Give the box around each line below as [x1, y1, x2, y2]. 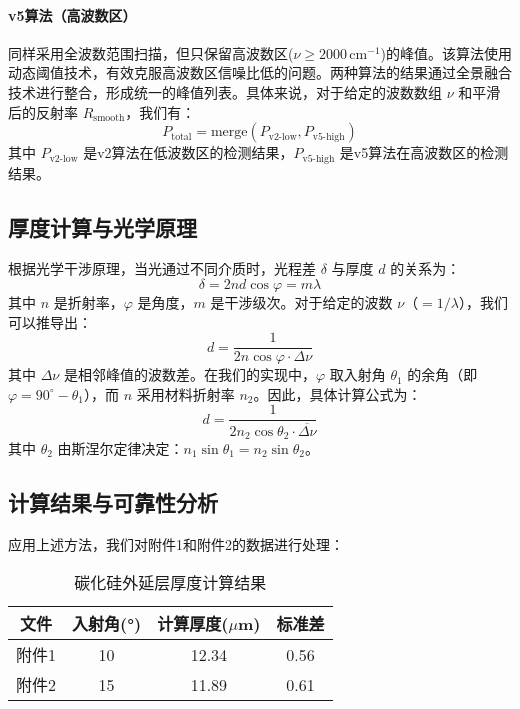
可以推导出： [8, 311, 92, 332]
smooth [93, 113, 125, 124]
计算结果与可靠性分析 [8, 487, 218, 518]
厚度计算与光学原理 [8, 211, 197, 242]
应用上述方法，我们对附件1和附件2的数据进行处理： [8, 533, 344, 554]
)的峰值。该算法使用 [380, 42, 513, 63]
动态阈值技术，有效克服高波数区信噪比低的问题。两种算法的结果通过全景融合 [8, 62, 512, 83]
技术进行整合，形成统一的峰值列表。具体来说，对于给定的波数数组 [8, 81, 442, 102]
